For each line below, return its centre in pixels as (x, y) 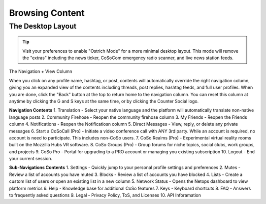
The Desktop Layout (43, 26)
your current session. (31, 159)
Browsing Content (47, 13)
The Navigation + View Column (41, 71)
